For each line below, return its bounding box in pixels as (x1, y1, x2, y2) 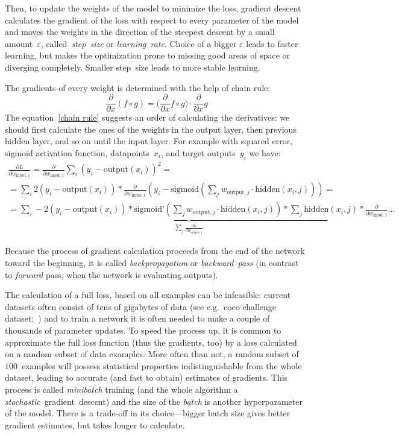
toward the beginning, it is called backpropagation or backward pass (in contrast (5, 256, 299, 268)
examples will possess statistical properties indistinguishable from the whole (21, 359, 302, 372)
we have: (249, 147, 281, 159)
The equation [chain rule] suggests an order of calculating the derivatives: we (5, 111, 290, 124)
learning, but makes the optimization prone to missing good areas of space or (5, 49, 291, 62)
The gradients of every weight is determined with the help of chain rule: (5, 81, 271, 94)
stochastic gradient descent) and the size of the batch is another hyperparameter (5, 395, 303, 407)
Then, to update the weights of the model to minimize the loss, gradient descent (5, 2, 301, 14)
